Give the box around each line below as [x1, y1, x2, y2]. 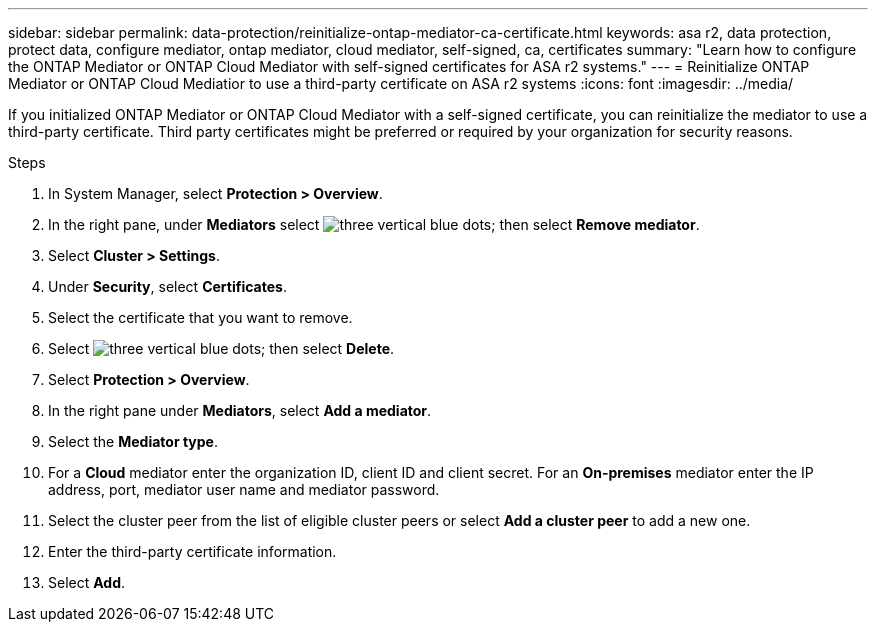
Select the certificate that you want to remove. [48, 309, 353, 326]
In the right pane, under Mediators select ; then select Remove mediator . [48, 216, 700, 233]
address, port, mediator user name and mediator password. [48, 481, 440, 498]
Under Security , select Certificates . [48, 278, 287, 295]
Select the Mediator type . [48, 433, 218, 450]
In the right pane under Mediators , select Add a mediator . [48, 402, 432, 419]
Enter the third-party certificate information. [48, 543, 337, 560]
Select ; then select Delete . [48, 340, 395, 357]
